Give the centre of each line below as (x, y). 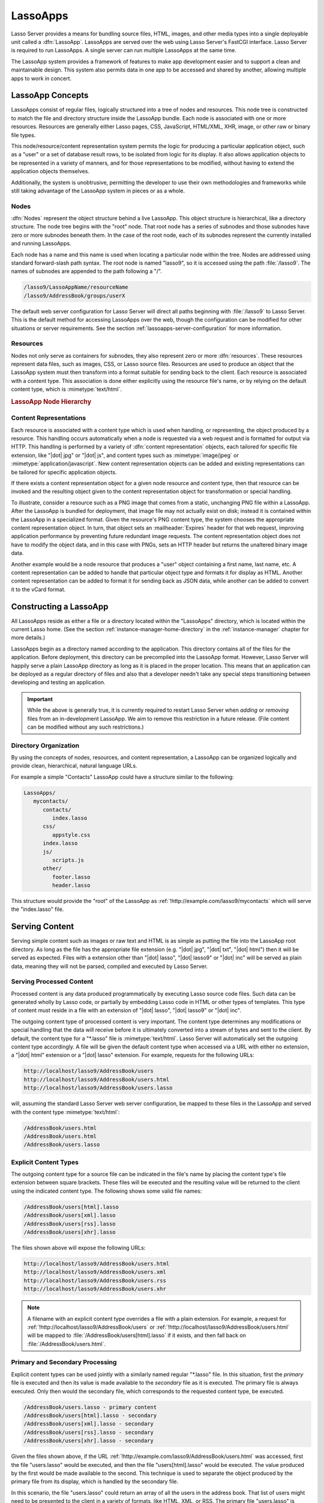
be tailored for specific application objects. (64, 472)
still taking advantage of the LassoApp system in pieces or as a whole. (98, 191)
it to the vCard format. (38, 589)
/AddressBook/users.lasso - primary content (90, 1407)
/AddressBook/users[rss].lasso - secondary (89, 1432)
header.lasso (71, 886)
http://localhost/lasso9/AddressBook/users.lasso (98, 1088)
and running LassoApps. (41, 243)
